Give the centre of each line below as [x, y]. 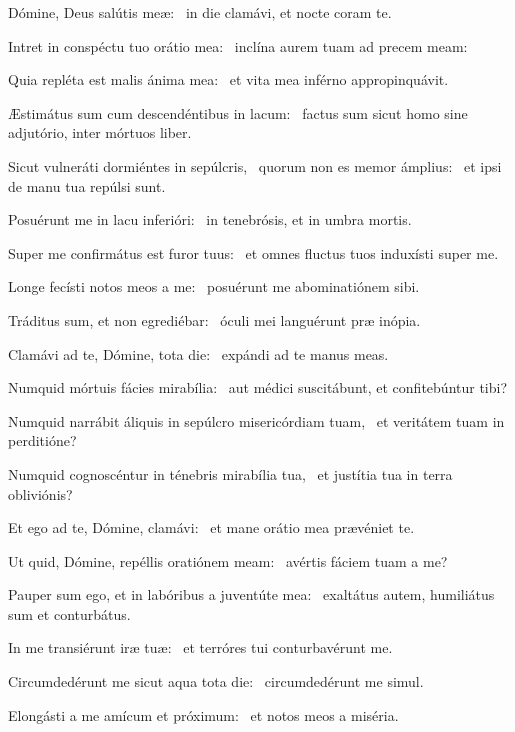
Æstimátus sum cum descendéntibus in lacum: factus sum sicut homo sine [238, 112]
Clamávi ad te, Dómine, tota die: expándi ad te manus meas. [198, 353]
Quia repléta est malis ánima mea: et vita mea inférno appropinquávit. [228, 79]
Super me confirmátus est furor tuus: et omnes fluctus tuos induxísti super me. [253, 252]
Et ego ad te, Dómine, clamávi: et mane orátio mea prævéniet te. [211, 527]
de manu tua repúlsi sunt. [87, 185]
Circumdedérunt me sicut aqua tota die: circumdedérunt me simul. [216, 681]
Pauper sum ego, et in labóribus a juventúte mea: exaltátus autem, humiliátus [251, 594]
